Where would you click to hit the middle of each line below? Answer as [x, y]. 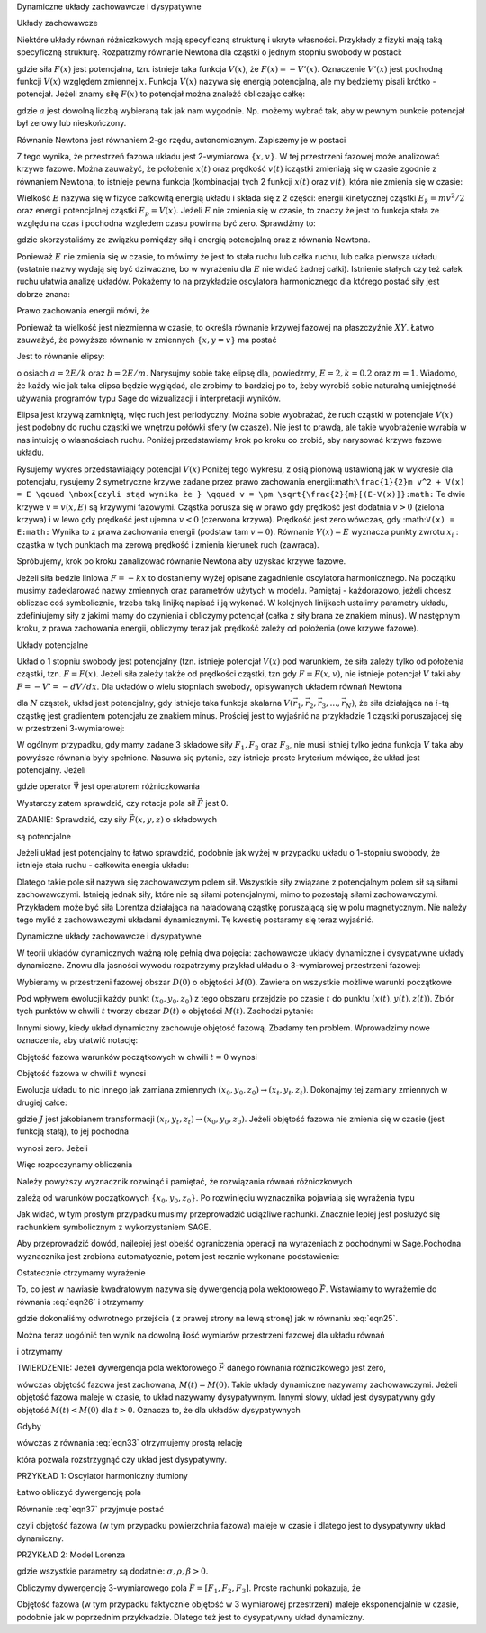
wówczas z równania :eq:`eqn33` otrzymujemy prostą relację [130, 1443]
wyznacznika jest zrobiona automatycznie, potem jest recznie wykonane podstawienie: [178, 1256]
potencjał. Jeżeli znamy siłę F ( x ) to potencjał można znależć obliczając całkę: [161, 94]
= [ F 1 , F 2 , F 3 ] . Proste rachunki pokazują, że [279, 1588]
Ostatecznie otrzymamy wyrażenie [81, 1272]
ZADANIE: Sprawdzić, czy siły [72, 820]
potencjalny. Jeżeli [51, 770]
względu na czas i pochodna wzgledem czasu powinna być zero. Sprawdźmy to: [166, 223]
